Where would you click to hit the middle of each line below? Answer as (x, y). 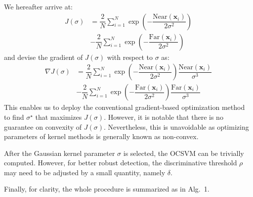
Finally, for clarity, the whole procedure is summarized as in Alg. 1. (107, 189)
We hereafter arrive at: (38, 6)
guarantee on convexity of (43, 126)
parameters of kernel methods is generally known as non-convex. (101, 136)
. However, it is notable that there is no (164, 117)
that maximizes (59, 117)
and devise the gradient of (43, 57)
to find (14, 117)
